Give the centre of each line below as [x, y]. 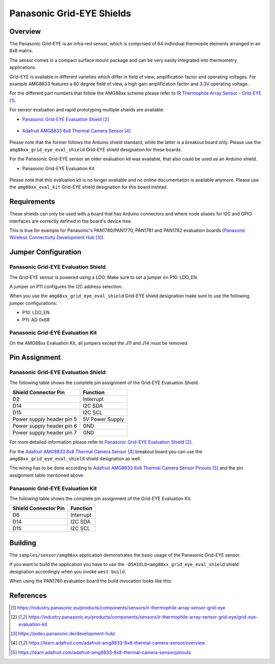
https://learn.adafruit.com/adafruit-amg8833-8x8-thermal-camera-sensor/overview [117, 643]
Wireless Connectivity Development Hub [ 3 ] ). [57, 238]
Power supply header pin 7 [45, 433]
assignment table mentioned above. [47, 475]
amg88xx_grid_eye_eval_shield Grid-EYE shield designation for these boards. [96, 149]
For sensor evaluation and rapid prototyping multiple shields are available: [87, 110]
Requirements [32, 202]
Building [23, 543]
